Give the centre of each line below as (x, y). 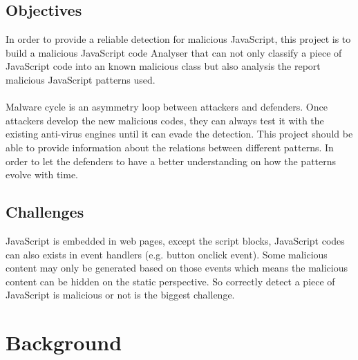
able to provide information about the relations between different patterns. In (170, 147)
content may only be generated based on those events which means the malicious (177, 268)
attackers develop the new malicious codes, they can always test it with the (165, 120)
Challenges (45, 212)
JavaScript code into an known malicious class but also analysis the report (163, 66)
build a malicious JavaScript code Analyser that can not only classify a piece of (174, 52)
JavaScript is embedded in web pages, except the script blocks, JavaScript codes (175, 240)
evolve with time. (42, 174)
